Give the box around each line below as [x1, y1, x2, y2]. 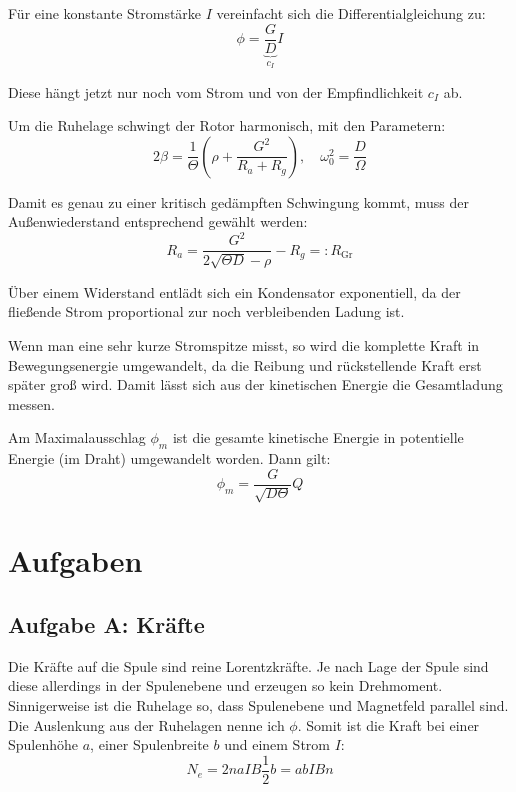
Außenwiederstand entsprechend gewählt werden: [8, 211, 308, 232]
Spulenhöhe [8, 734, 79, 755]
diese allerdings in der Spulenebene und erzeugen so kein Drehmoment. [8, 675, 443, 696]
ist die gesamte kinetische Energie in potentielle [172, 427, 464, 448]
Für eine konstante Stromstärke [8, 3, 202, 23]
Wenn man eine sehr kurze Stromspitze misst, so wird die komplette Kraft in [8, 335, 480, 356]
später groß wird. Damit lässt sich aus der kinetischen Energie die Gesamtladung [8, 374, 503, 395]
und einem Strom [224, 734, 330, 755]
